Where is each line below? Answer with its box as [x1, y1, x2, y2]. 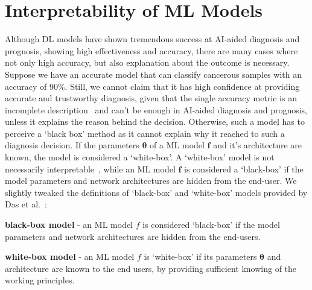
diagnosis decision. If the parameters [5, 139, 139, 151]
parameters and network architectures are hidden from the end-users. [5, 230, 261, 242]
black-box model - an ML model [5, 218, 133, 231]
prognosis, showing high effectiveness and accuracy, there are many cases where [5, 44, 298, 57]
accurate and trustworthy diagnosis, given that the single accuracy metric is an [5, 92, 297, 104]
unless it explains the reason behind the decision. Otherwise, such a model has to [5, 115, 305, 128]
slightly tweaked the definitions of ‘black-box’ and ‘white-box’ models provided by [5, 186, 308, 198]
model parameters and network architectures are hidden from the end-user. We [5, 174, 297, 187]
